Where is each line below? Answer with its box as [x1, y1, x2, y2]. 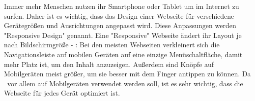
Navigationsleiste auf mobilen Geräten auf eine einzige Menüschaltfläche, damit [4, 49, 243, 59]
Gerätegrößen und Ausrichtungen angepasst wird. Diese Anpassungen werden [4, 20, 236, 31]
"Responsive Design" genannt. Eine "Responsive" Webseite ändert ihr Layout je [4, 30, 242, 40]
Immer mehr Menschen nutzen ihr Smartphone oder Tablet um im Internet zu [4, 1, 239, 11]
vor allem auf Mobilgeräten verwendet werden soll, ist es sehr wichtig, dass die [7, 78, 243, 88]
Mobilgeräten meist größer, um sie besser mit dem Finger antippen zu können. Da [4, 68, 251, 79]
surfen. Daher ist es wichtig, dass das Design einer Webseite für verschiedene [4, 10, 234, 21]
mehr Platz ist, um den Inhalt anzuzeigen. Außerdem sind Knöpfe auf [4, 59, 214, 69]
